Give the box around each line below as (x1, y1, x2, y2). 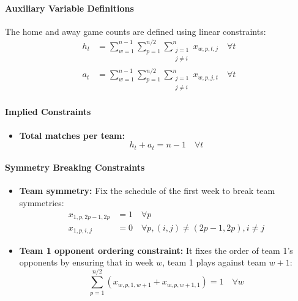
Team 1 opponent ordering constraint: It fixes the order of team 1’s (19, 243, 293, 256)
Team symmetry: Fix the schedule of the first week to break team (19, 184, 275, 197)
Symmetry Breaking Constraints (5, 161, 145, 174)
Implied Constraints (5, 105, 91, 118)
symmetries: (19, 196, 64, 209)
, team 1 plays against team (162, 256, 266, 269)
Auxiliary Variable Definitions (5, 1, 134, 14)
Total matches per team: (19, 128, 125, 141)
